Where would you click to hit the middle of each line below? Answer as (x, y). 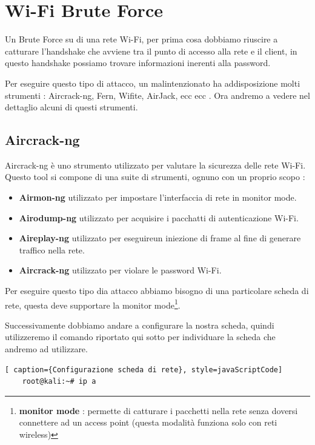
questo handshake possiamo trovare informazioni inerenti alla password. (138, 63)
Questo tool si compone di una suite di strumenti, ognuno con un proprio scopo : (155, 177)
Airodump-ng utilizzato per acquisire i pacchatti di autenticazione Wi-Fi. (159, 217)
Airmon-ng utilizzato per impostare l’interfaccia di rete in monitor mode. (158, 197)
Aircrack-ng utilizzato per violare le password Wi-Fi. (120, 270)
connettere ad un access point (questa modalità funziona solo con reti (148, 422)
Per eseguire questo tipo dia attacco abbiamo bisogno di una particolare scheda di (157, 291)
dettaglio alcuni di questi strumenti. (71, 107)
